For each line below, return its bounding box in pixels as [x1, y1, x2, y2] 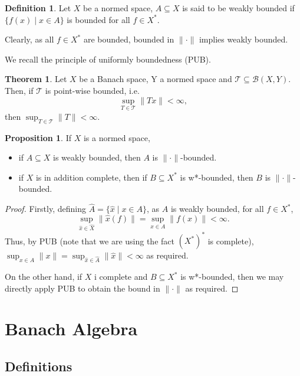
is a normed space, [83, 131, 150, 143]
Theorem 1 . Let [5, 73, 67, 85]
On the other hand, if [5, 270, 83, 283]
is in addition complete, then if [35, 171, 147, 183]
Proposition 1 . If [5, 131, 71, 143]
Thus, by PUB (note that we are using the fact [5, 234, 174, 247]
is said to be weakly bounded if [182, 2, 295, 14]
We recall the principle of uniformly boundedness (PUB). [5, 53, 211, 65]
